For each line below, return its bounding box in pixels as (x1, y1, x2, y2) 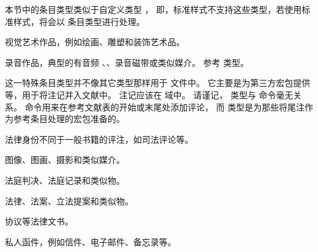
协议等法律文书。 (5, 215, 73, 228)
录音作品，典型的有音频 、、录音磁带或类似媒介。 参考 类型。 (5, 56, 249, 68)
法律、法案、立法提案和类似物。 (5, 194, 133, 207)
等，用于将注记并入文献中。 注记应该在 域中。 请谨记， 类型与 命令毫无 (5, 88, 294, 101)
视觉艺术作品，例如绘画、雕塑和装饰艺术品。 (5, 35, 185, 48)
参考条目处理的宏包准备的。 (13, 112, 125, 125)
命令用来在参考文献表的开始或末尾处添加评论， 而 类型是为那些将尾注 (24, 100, 305, 113)
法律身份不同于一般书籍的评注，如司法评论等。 (5, 132, 193, 145)
